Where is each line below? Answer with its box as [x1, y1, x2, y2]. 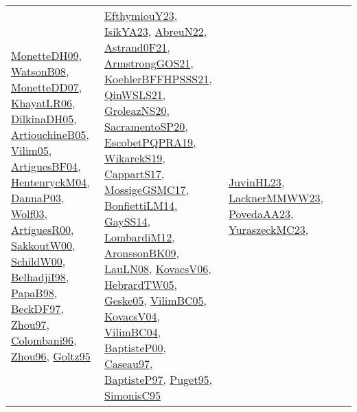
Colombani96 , [11, 332, 77, 348]
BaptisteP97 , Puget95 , [104, 371, 212, 387]
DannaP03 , [11, 189, 65, 206]
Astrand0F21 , [104, 39, 170, 55]
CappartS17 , [104, 166, 165, 182]
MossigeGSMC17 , [104, 182, 189, 197]
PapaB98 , [11, 284, 58, 301]
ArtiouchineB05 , [11, 126, 89, 142]
